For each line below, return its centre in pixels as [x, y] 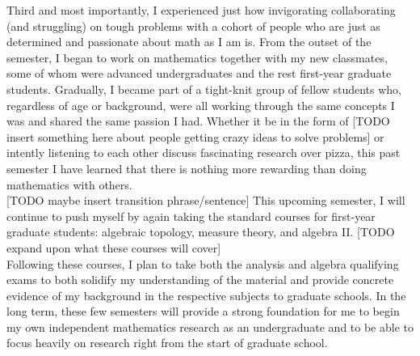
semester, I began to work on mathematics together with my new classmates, [197, 57]
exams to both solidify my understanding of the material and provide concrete [200, 280]
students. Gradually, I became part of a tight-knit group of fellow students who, [204, 89]
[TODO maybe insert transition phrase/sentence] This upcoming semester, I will [206, 200]
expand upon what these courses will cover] [114, 247]
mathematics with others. [69, 184]
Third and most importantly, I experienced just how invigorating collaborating [201, 10]
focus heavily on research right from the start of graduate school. [167, 343]
